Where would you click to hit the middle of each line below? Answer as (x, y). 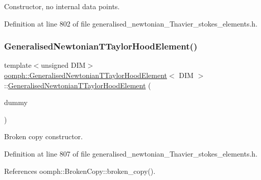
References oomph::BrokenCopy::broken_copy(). (80, 171)
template (18, 65)
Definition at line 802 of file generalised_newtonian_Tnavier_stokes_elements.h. (131, 23)
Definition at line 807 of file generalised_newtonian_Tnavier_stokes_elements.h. (131, 153)
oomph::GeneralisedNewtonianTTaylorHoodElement (86, 75)
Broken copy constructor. (43, 136)
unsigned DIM (63, 65)
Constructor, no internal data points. (62, 6)
